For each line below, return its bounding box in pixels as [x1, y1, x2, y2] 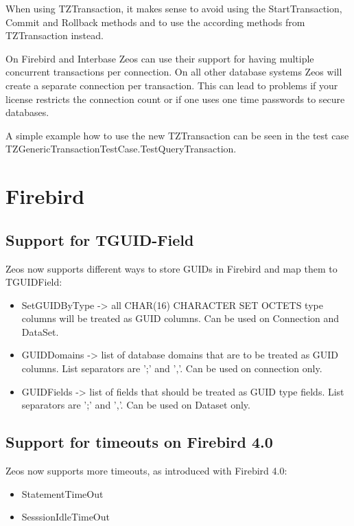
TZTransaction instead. [5, 28, 104, 43]
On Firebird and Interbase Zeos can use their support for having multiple [5, 51, 314, 65]
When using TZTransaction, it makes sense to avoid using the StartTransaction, [5, 1, 342, 15]
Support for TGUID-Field [5, 229, 194, 250]
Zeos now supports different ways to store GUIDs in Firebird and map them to [5, 261, 338, 275]
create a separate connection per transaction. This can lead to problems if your [5, 78, 338, 92]
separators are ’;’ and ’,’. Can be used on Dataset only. [21, 398, 250, 412]
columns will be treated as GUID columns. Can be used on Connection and [21, 311, 340, 325]
